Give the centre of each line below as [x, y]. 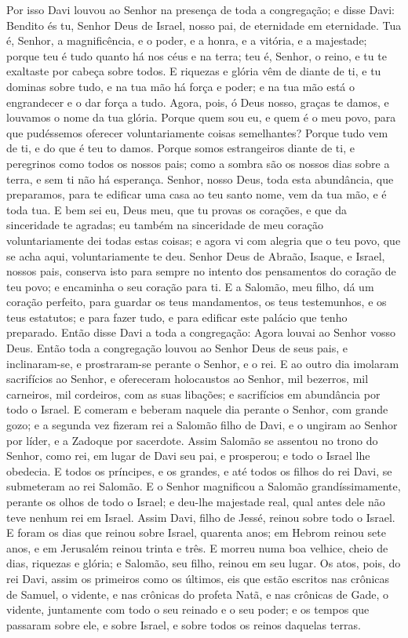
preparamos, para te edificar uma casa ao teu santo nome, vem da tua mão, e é [197, 194]
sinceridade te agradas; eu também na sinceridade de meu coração [165, 225]
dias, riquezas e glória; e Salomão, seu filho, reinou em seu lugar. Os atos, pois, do [204, 563]
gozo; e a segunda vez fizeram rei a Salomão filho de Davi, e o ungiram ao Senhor [202, 425]
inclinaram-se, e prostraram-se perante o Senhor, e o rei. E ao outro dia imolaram [203, 363]
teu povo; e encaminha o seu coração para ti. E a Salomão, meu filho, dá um [190, 286]
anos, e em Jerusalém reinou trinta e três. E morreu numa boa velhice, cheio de [197, 547]
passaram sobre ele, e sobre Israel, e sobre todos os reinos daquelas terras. [184, 624]
